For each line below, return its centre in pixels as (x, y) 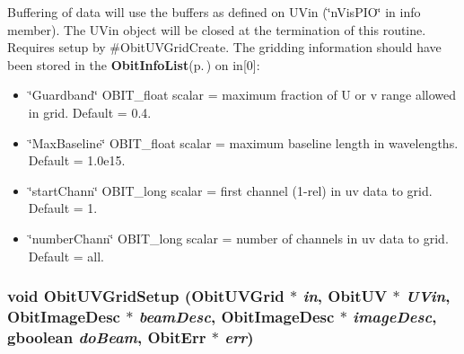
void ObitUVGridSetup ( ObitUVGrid (146, 296)
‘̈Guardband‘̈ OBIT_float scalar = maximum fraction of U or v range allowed (242, 95)
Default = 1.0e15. (77, 160)
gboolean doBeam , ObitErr (107, 336)
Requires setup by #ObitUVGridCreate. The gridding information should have (224, 47)
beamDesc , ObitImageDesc (236, 316)
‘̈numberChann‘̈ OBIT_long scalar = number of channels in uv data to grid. (238, 238)
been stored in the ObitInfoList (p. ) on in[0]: (134, 64)
